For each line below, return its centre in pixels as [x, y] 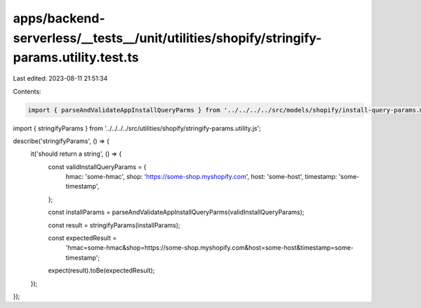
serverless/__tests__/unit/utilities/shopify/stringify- [167, 38]
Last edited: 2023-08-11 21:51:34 [60, 79]
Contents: [27, 91]
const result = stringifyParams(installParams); [114, 225]
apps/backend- [59, 18]
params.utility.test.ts [76, 58]
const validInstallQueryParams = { [97, 167]
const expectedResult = [82, 238]
